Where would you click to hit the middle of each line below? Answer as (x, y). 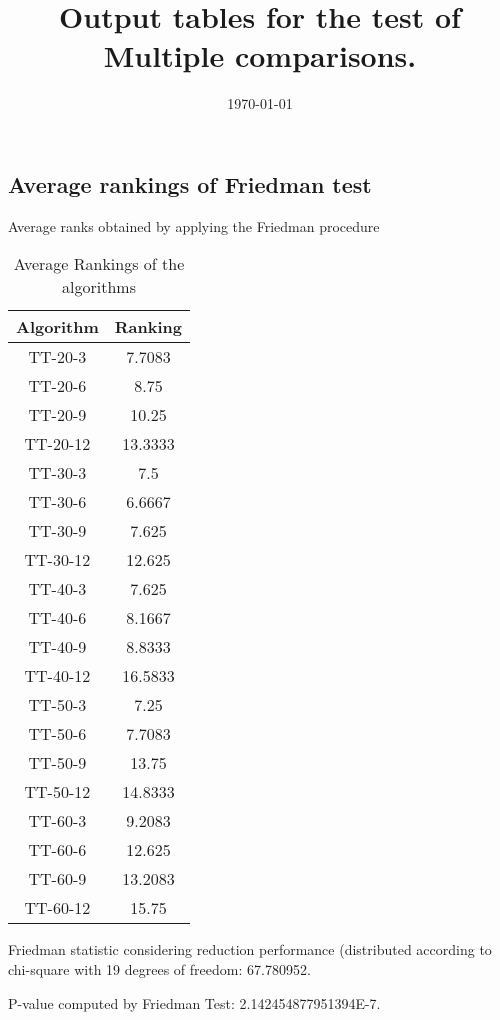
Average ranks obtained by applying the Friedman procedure (194, 225)
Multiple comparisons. (260, 55)
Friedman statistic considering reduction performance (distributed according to (250, 949)
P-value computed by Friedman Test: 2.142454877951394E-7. (194, 1002)
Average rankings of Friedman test (190, 183)
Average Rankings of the (99, 264)
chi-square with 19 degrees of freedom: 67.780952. (159, 968)
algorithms (99, 287)
